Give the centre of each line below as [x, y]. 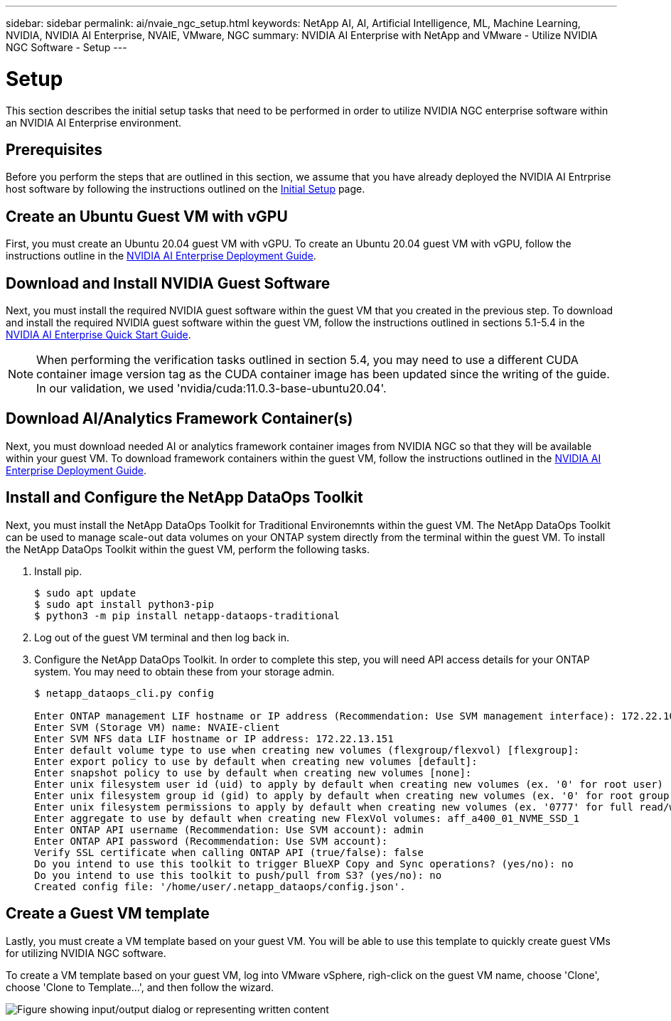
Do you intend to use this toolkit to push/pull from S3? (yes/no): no [238, 875]
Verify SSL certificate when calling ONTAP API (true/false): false [229, 852]
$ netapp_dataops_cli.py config [124, 693]
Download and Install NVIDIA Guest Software [168, 283]
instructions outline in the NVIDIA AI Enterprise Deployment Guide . [161, 256]
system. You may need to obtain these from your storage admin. [184, 671]
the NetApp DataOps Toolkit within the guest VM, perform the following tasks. [188, 549]
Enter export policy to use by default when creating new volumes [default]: [256, 761]
